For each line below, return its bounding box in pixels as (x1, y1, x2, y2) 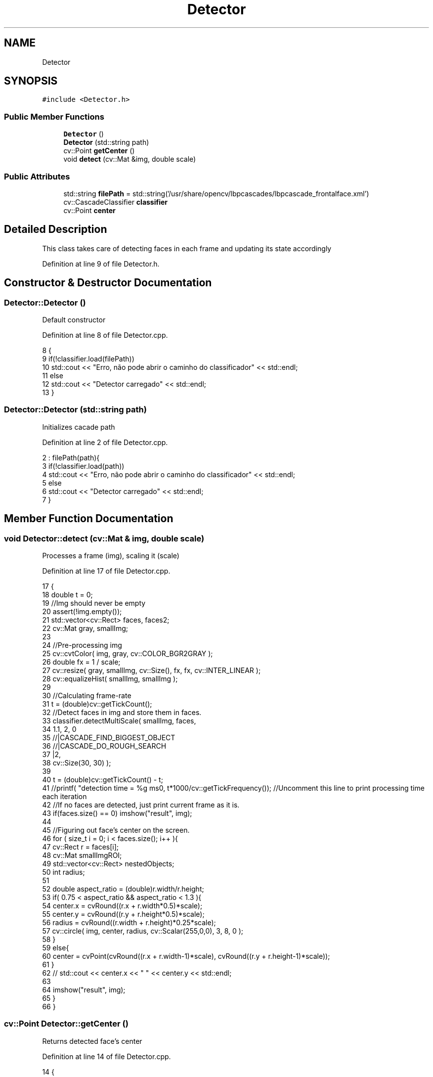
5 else (42, 478, 62, 487)
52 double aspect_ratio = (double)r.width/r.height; (42, 884, 204, 893)
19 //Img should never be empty (42, 598, 146, 607)
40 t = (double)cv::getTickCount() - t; (42, 775, 163, 784)
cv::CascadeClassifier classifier (63, 197, 168, 206)
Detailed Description (4, 223, 107, 236)
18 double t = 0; (42, 590, 93, 599)
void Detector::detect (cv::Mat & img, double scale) (4, 533, 205, 543)
